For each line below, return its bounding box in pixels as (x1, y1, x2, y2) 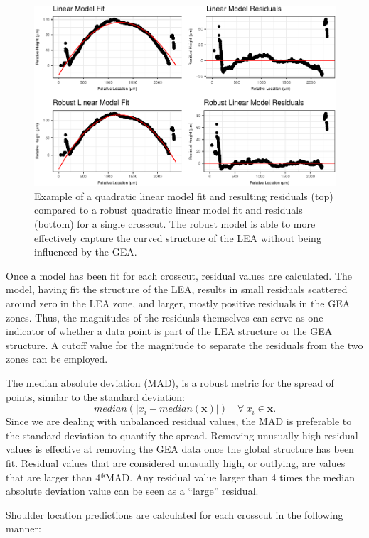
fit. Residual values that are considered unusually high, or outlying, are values (6, 455, 346, 470)
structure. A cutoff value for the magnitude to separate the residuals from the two (6, 337, 363, 352)
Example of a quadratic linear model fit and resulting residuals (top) (34, 188, 333, 203)
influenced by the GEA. (34, 244, 137, 259)
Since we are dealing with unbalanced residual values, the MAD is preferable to (6, 414, 352, 429)
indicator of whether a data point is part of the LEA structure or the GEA (6, 324, 333, 339)
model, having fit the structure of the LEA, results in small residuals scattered (6, 282, 348, 297)
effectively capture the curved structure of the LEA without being (34, 230, 321, 245)
